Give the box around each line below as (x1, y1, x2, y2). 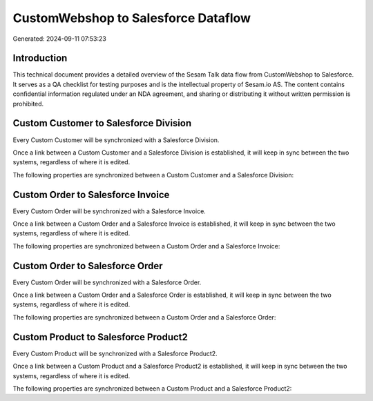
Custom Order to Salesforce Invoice (12, 188, 170, 200)
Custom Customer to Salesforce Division (12, 117, 192, 129)
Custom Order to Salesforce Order (12, 260, 163, 272)
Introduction (12, 52, 68, 64)
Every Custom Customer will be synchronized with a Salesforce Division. (12, 135, 220, 144)
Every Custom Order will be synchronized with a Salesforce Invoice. (12, 207, 207, 215)
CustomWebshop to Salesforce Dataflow (12, 10, 251, 26)
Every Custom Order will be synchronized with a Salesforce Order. (12, 278, 202, 286)
